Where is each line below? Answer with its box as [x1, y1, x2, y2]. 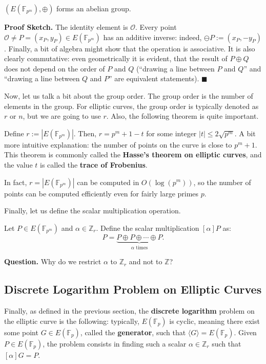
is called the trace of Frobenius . [40, 159, 148, 170]
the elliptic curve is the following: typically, [4, 315, 139, 326]
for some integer [146, 128, 197, 138]
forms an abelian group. [56, 3, 131, 13]
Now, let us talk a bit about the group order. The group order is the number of [4, 90, 253, 101]
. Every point [135, 22, 177, 32]
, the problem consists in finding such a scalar [43, 338, 187, 349]
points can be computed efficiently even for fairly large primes [4, 188, 199, 198]
